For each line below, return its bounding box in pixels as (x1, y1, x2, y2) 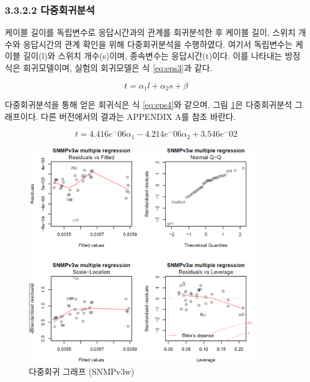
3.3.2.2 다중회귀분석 (5, 2, 95, 17)
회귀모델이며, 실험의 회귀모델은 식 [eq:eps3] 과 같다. (23, 61, 213, 74)
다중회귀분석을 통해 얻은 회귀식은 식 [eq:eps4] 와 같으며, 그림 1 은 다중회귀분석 (5, 98, 293, 111)
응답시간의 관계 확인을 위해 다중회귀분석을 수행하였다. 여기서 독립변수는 (23, 37, 293, 50)
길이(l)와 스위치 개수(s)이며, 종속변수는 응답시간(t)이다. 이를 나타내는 (23, 49, 282, 62)
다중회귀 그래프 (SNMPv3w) (29, 365, 135, 378)
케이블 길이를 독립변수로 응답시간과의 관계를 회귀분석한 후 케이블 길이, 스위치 (5, 26, 296, 39)
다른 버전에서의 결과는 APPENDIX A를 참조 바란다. (41, 110, 236, 122)
